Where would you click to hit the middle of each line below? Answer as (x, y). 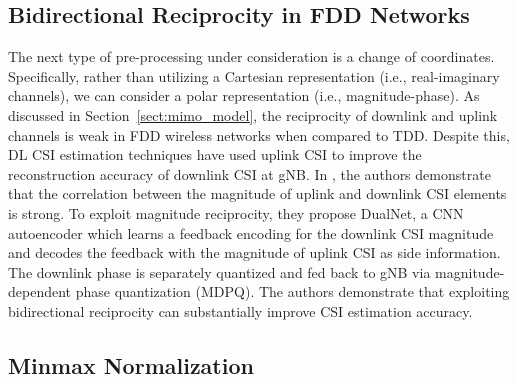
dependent (40, 291)
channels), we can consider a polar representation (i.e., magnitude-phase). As (244, 95)
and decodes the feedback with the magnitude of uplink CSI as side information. (254, 252)
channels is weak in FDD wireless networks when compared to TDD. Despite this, (259, 134)
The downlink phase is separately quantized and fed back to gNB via (219, 271)
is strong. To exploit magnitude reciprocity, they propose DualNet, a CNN (236, 212)
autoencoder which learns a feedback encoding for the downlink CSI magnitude (251, 232)
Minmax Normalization (131, 364)
